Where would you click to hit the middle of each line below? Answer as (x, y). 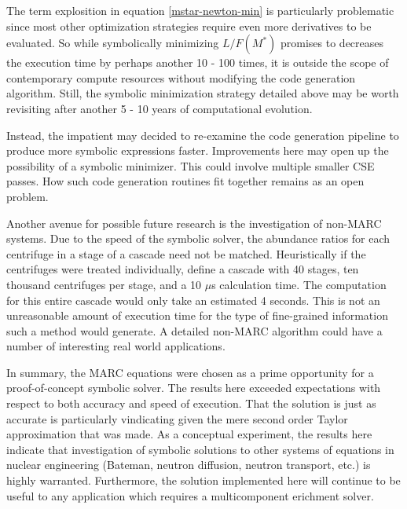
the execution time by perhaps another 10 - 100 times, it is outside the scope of (198, 62)
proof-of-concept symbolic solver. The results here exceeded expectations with (194, 388)
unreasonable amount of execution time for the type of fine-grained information (197, 315)
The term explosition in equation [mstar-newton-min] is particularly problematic (200, 10)
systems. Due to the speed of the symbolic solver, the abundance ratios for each (198, 238)
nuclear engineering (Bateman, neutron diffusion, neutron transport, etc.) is (189, 465)
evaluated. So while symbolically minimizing (113, 43)
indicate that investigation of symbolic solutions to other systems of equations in (200, 449)
